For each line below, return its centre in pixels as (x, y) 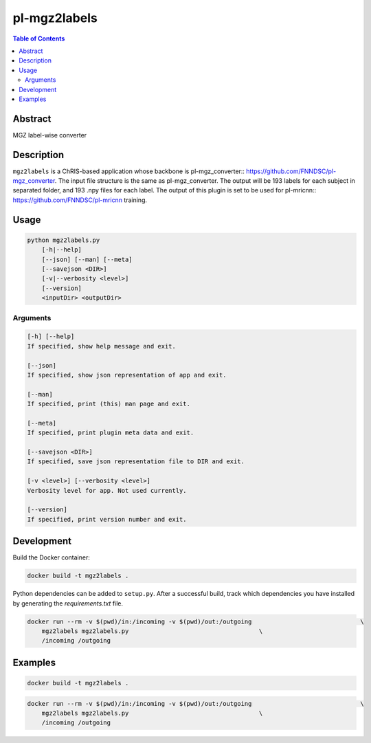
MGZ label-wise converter (50, 135)
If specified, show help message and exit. (102, 346)
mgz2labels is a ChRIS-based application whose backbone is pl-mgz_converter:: (129, 171)
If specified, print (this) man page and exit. (109, 404)
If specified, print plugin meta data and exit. (111, 433)
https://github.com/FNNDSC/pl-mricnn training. (80, 200)
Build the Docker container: (52, 557)
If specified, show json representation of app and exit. (127, 375)
